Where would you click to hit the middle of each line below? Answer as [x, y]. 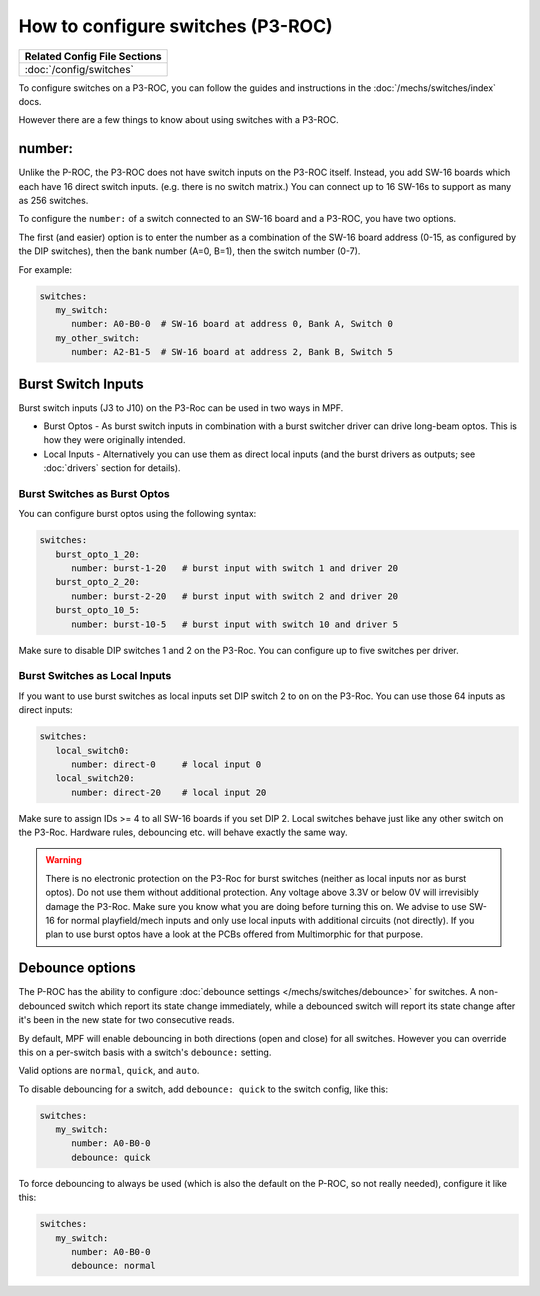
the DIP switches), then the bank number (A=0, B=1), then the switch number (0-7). [189, 251]
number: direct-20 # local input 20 [169, 792]
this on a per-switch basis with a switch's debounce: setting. [145, 1052]
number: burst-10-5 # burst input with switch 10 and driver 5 [235, 624]
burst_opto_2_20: [97, 582]
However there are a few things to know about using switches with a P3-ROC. [178, 120]
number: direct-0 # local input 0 [166, 764]
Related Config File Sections [93, 56]
